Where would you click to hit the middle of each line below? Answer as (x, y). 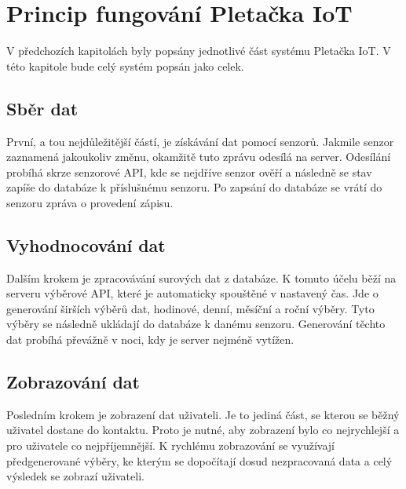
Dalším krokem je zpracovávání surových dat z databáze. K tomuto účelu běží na (201, 277)
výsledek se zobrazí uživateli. (75, 476)
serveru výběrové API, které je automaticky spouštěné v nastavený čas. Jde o (192, 293)
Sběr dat (42, 108)
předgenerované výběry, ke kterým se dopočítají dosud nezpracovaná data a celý (199, 460)
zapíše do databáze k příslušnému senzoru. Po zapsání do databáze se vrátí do (194, 187)
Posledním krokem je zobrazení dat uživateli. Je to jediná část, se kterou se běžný (203, 414)
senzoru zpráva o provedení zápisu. (90, 202)
